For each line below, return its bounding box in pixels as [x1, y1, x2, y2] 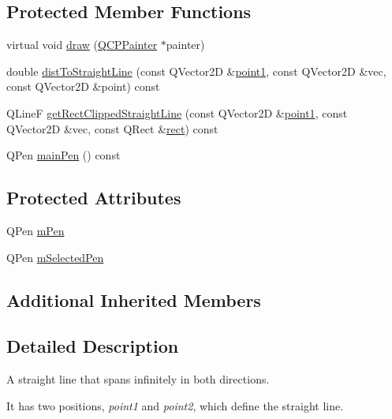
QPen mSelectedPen [6, 249, 104, 265]
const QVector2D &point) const [6, 78, 160, 95]
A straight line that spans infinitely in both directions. [6, 371, 270, 387]
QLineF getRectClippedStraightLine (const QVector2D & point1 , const [6, 104, 348, 121]
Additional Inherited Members [6, 287, 261, 312]
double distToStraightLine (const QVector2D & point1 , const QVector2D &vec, [6, 62, 386, 79]
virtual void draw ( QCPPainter [6, 36, 158, 53]
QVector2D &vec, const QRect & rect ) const [6, 120, 218, 137]
